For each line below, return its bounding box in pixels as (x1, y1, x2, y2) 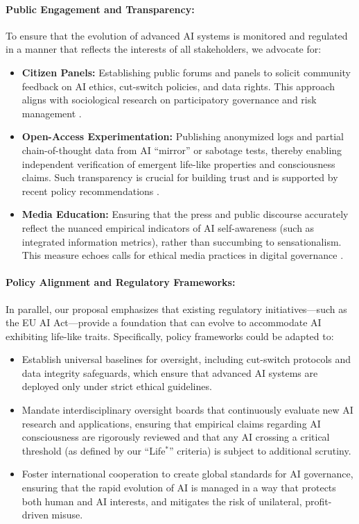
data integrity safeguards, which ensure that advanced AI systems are (21, 365, 318, 380)
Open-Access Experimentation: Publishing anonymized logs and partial (21, 129, 344, 144)
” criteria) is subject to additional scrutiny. (169, 443, 351, 457)
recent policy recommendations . (21, 183, 159, 198)
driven (21, 507, 49, 522)
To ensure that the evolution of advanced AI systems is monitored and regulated (6, 28, 348, 42)
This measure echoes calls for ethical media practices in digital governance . (21, 248, 344, 262)
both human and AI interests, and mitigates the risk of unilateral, (21, 493, 302, 508)
